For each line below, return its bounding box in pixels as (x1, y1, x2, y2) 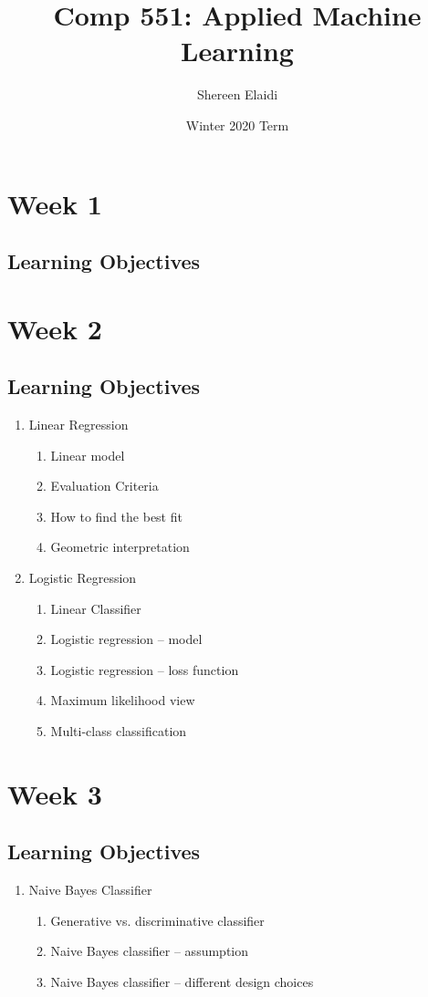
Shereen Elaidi (196, 85, 278, 104)
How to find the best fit (50, 506, 183, 525)
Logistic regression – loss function (50, 659, 239, 679)
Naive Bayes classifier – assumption (50, 941, 249, 961)
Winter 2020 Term (185, 115, 289, 134)
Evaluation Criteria (50, 476, 159, 495)
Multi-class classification (50, 721, 187, 740)
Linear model (50, 445, 125, 464)
